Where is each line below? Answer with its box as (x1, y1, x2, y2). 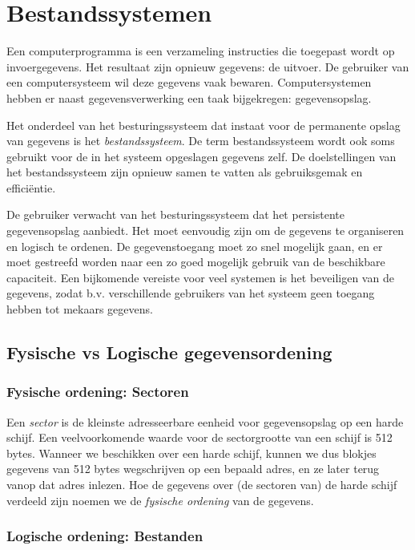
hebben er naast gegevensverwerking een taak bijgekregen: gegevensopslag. (6, 89, 372, 106)
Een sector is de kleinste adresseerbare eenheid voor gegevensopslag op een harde (6, 413, 404, 430)
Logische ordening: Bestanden (6, 526, 203, 546)
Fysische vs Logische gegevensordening (6, 340, 332, 365)
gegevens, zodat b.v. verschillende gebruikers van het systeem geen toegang (6, 285, 375, 301)
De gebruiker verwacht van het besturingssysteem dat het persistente (6, 206, 344, 223)
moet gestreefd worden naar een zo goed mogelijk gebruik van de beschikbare (6, 253, 385, 270)
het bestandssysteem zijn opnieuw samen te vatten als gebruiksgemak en (6, 164, 363, 180)
